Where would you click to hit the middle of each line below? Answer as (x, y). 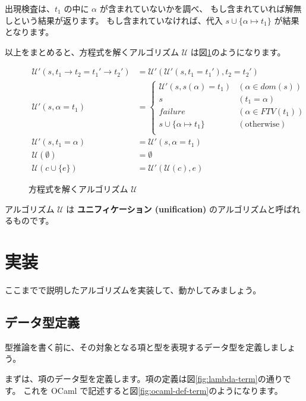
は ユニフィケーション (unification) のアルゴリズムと (171, 209)
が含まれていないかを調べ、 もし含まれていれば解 (196, 8)
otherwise (262, 124)
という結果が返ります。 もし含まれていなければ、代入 (118, 20)
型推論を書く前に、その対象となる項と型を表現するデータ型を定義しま (142, 347)
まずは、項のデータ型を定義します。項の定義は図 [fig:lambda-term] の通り (144, 379)
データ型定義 (42, 322)
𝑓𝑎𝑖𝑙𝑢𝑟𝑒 (172, 112)
